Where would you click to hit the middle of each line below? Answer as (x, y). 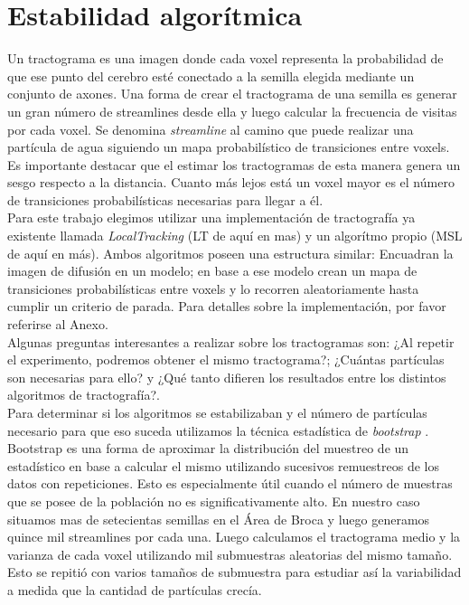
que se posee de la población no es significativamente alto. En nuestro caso (214, 501)
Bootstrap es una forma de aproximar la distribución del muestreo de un (208, 448)
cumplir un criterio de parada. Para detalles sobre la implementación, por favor (227, 306)
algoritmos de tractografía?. (84, 395)
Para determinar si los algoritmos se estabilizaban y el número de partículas (217, 412)
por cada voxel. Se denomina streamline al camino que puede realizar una (211, 129)
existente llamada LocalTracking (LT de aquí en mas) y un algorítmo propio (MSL (235, 236)
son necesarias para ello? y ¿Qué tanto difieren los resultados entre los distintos (227, 377)
